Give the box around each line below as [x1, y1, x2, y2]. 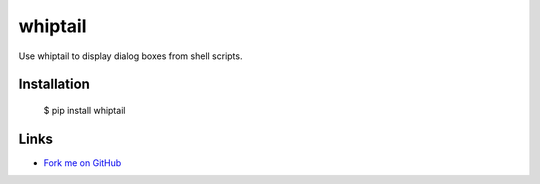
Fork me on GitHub [43, 156, 122, 169]
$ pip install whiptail [43, 104, 126, 116]
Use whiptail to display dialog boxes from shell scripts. [18, 50, 243, 62]
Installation [18, 76, 90, 93]
